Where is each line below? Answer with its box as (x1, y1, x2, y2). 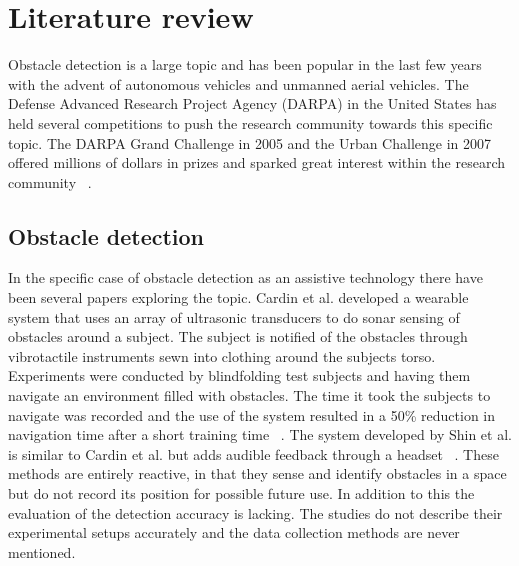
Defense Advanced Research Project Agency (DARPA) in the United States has (8, 93, 497, 114)
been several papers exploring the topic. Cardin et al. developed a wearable (8, 287, 469, 308)
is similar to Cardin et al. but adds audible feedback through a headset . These (8, 443, 499, 464)
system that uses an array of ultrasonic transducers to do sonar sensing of (8, 306, 460, 327)
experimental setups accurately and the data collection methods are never (8, 522, 460, 543)
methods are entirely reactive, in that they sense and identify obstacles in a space (8, 463, 507, 484)
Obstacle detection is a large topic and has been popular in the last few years (8, 54, 482, 75)
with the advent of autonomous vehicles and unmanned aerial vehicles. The (8, 73, 469, 94)
